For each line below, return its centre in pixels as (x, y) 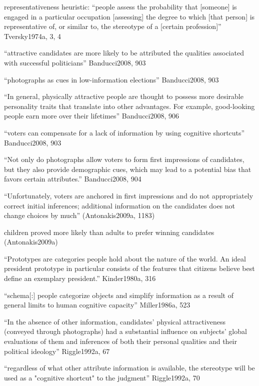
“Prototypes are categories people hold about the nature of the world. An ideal (125, 258)
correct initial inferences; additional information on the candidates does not (120, 205)
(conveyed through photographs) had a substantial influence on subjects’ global (125, 331)
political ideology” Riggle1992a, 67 (57, 351)
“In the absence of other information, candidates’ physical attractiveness (115, 321)
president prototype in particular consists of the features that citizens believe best (129, 268)
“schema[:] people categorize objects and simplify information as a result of (119, 295)
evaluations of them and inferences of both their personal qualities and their (121, 341)
